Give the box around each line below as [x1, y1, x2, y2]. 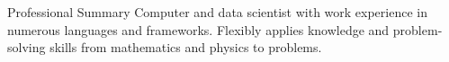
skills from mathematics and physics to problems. [49, 38, 322, 57]
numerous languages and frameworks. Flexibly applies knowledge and [7, 20, 390, 39]
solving [7, 38, 46, 57]
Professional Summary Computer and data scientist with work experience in [7, 3, 427, 21]
